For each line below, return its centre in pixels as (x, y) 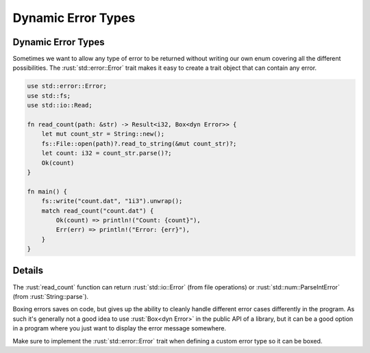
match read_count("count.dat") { (98, 211)
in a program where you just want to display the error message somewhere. (119, 328)
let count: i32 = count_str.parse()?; (107, 153)
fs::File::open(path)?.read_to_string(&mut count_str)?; (139, 143)
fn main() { (47, 191)
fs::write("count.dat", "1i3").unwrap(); (112, 201)
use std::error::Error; (67, 86)
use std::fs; (49, 95)
